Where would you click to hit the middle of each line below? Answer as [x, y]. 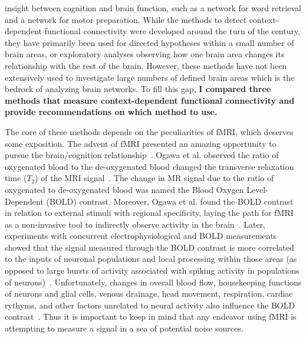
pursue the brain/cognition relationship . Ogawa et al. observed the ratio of [142, 155]
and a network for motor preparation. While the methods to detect [126, 19]
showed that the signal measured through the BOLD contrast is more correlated [149, 247]
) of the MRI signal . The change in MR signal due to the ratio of [154, 178]
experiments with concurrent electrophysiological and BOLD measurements [141, 236]
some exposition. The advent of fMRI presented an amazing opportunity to [141, 143]
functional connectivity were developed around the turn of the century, [172, 31]
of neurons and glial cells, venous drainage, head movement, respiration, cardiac [149, 293]
